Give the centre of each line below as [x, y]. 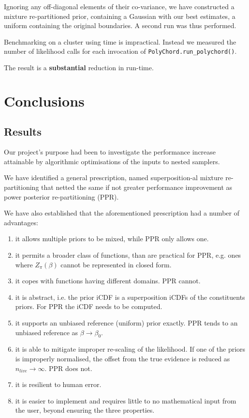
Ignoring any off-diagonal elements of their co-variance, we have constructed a [119, 6]
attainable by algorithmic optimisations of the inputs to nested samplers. [112, 161]
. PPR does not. [68, 368]
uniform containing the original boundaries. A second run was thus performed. [120, 25]
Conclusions [44, 101]
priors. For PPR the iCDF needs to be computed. [89, 306]
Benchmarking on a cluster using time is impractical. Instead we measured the [120, 41]
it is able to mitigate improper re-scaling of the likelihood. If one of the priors [130, 349]
